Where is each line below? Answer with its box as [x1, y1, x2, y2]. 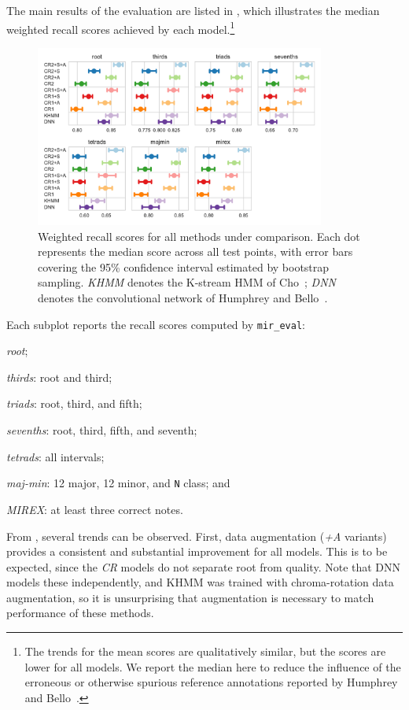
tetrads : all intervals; [6, 448, 105, 464]
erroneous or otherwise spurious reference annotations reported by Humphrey [24, 674, 398, 690]
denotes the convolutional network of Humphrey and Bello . [38, 290, 328, 306]
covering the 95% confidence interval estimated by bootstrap [38, 258, 330, 275]
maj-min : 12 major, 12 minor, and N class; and [6, 475, 230, 491]
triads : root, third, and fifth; [6, 395, 142, 412]
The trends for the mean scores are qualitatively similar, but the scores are [24, 643, 386, 660]
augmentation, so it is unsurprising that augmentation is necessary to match [6, 589, 374, 605]
